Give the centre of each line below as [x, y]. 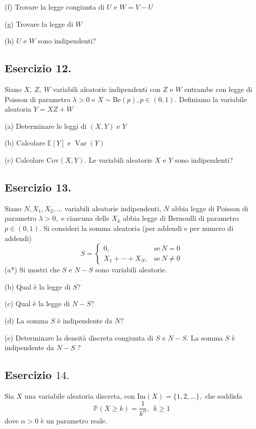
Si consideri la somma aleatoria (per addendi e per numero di [139, 228]
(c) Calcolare [24, 159]
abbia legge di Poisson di [210, 208]
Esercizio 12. [38, 68]
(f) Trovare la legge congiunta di [55, 7]
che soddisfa [224, 395]
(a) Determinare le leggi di [46, 126]
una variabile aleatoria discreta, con [80, 395]
